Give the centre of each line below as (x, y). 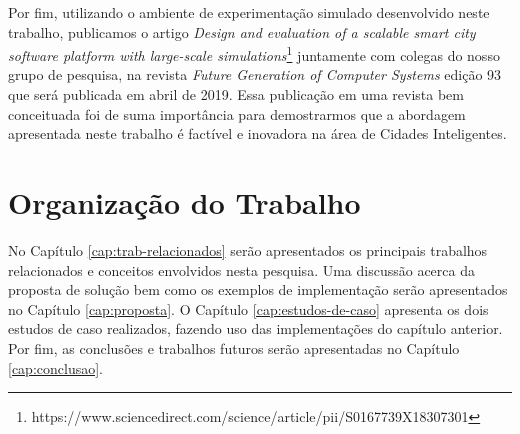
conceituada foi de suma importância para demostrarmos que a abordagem (237, 113)
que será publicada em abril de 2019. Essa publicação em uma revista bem (236, 94)
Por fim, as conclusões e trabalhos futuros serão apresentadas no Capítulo (234, 347)
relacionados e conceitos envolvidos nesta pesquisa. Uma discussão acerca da (241, 269)
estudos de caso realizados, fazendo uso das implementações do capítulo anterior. (255, 328)
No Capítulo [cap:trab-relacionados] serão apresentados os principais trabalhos (248, 249)
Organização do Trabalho (184, 202)
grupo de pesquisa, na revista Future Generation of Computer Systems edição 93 (255, 74)
